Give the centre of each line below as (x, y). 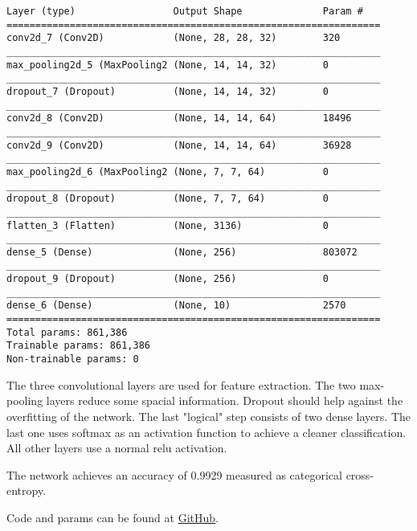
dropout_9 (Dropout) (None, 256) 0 (168, 279)
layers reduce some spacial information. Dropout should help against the (225, 400)
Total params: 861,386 (67, 332)
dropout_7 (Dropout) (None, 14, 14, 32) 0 (168, 91)
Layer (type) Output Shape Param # (185, 11)
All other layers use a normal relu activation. (117, 448)
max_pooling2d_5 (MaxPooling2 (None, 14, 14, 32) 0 (168, 65)
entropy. (27, 490)
